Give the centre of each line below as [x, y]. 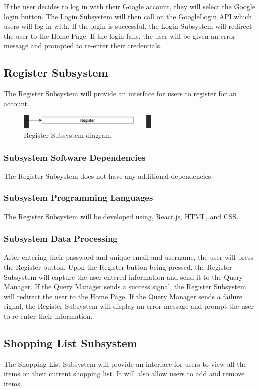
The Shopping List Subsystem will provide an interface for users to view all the [125, 363]
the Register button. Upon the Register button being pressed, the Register [118, 267]
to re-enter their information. [48, 315]
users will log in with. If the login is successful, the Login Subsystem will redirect [128, 26]
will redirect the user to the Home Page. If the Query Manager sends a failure [123, 296]
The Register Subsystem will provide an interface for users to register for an [120, 94]
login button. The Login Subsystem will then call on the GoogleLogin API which [128, 16]
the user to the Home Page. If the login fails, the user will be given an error [120, 36]
